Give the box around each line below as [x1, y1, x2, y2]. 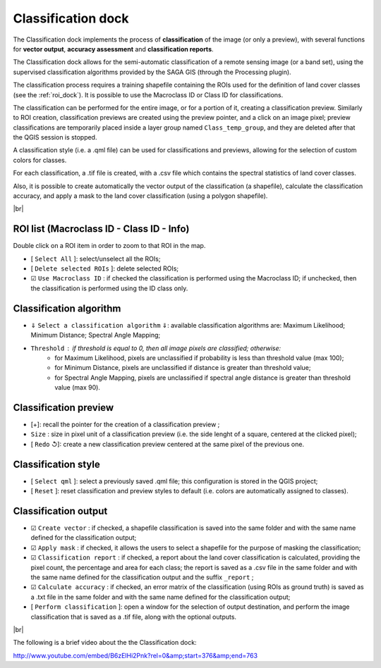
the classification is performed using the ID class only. [30, 284, 188, 292]
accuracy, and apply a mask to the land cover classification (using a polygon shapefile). [13, 192, 268, 200]
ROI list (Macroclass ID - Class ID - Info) [13, 223, 190, 235]
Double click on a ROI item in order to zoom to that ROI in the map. [13, 242, 206, 250]
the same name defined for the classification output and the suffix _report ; [30, 573, 254, 581]
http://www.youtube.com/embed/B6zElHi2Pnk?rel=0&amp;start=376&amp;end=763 [13, 651, 258, 660]
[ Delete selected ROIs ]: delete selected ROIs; [30, 264, 179, 273]
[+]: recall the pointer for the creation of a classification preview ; [30, 420, 220, 429]
